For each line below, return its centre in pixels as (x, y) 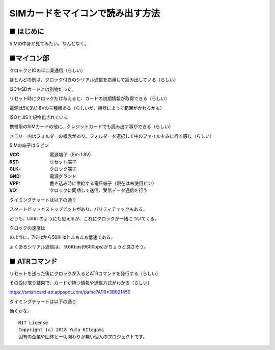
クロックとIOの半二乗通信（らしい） (48, 70)
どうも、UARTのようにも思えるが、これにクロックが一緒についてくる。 (84, 218)
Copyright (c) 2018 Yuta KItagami (61, 330)
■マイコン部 (29, 58)
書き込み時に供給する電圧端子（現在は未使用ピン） (103, 183)
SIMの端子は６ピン (29, 145)
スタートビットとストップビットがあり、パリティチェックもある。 (78, 209)
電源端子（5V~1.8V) (70, 155)
